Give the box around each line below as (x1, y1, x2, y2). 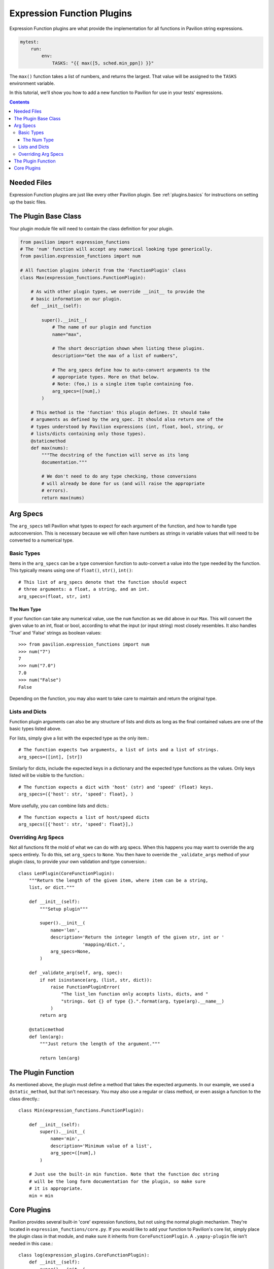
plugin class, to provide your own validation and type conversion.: (9, 858, 147, 865)
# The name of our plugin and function (52, 324, 152, 330)
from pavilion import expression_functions (20, 239, 130, 245)
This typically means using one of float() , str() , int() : (9, 567, 133, 574)
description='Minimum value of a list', (50, 1143, 152, 1149)
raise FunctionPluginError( (50, 984, 120, 990)
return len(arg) (40, 1055, 80, 1061)
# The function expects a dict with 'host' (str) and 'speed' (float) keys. (18, 784, 214, 790)
